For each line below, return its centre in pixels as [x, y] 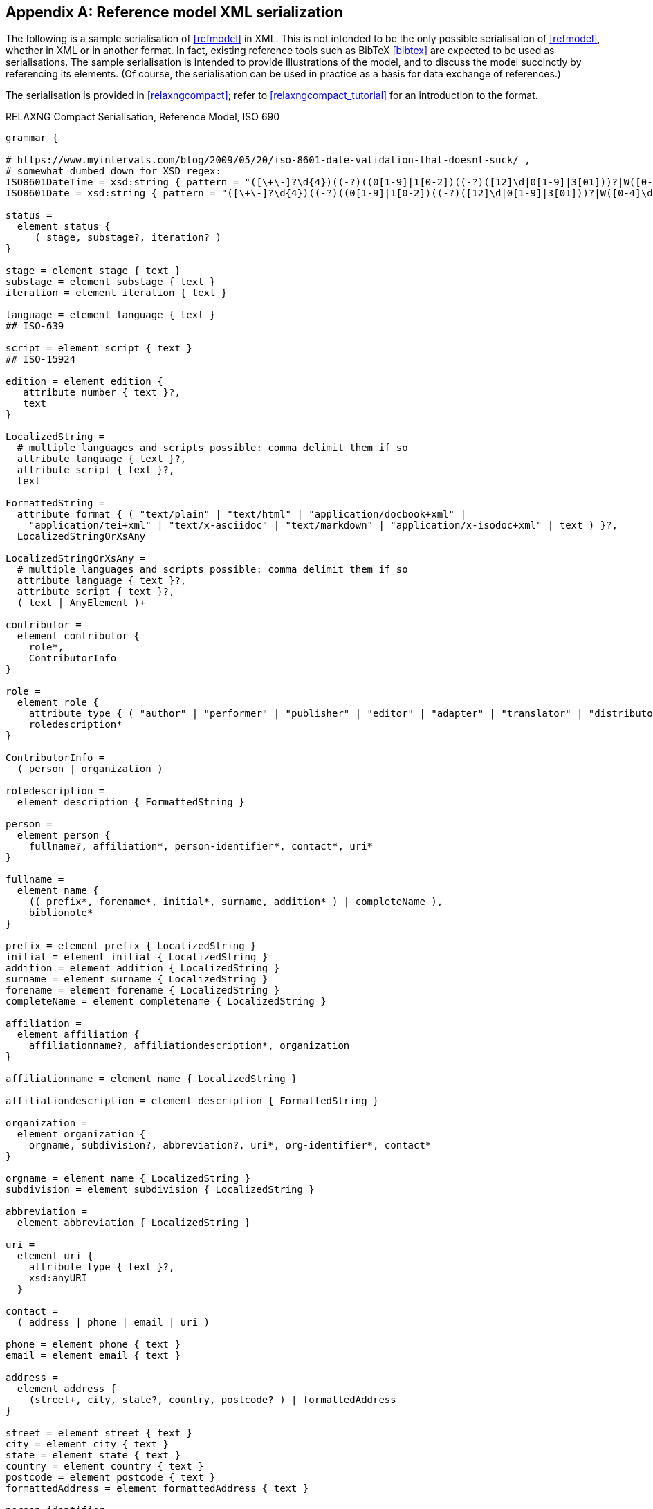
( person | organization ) [90, 769]
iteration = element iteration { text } [117, 293]
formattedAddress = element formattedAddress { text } [157, 1489]
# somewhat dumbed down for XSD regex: [113, 171]
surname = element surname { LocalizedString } [137, 979]
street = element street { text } [99, 1433]
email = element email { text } [93, 1356]
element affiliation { [78, 1035]
